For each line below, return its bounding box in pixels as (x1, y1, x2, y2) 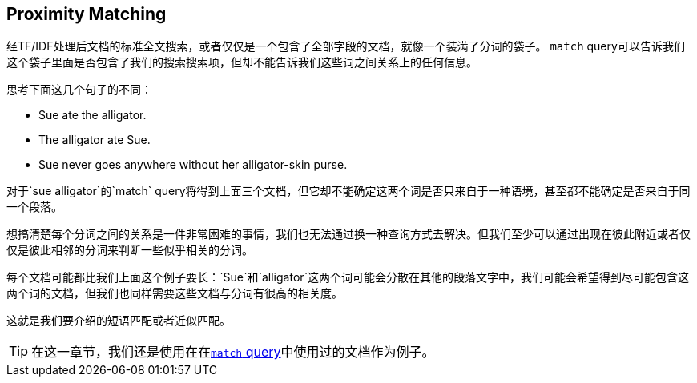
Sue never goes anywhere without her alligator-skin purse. (38, 158, 348, 172)
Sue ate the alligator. (38, 108, 147, 122)
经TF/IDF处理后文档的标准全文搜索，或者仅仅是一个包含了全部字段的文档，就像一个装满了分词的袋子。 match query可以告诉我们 (6, 39, 685, 54)
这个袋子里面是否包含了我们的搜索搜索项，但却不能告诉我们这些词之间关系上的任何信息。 (6, 55, 477, 70)
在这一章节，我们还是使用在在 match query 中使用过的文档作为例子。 (31, 344, 435, 361)
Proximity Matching (6, 4, 167, 24)
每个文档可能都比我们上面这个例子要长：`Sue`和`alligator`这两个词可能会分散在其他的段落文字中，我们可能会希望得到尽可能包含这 (6, 270, 690, 285)
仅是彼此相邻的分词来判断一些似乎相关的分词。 (6, 243, 253, 257)
